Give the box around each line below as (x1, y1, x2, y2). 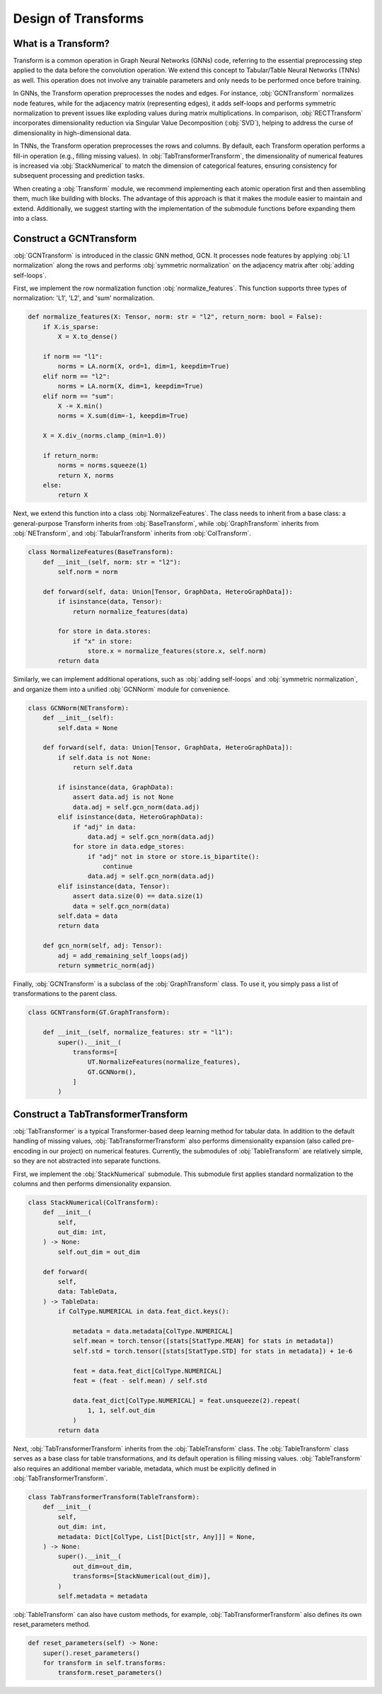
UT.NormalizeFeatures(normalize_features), (87, 1058, 241, 1066)
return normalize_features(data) (72, 607, 189, 616)
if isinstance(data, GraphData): (57, 783, 174, 791)
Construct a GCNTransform (13, 232, 137, 244)
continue (103, 863, 133, 870)
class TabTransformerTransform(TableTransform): (28, 1493, 200, 1502)
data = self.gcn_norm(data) (72, 902, 170, 910)
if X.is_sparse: (42, 323, 99, 330)
